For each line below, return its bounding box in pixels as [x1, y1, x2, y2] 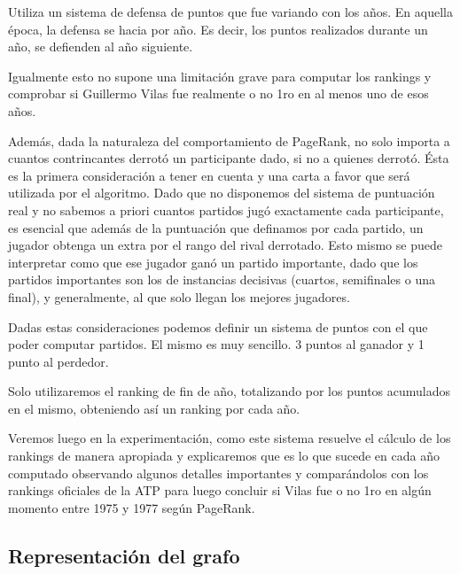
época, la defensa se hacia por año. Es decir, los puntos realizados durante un [8, 19, 428, 38]
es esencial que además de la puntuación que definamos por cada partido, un [8, 218, 424, 237]
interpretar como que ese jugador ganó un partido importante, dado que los [8, 252, 418, 271]
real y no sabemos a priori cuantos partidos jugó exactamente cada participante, [8, 200, 444, 219]
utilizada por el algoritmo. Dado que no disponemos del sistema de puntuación [8, 183, 435, 202]
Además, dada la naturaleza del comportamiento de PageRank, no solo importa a [8, 131, 450, 150]
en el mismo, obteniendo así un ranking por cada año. [8, 399, 300, 417]
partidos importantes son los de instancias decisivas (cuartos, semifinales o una [8, 270, 435, 289]
